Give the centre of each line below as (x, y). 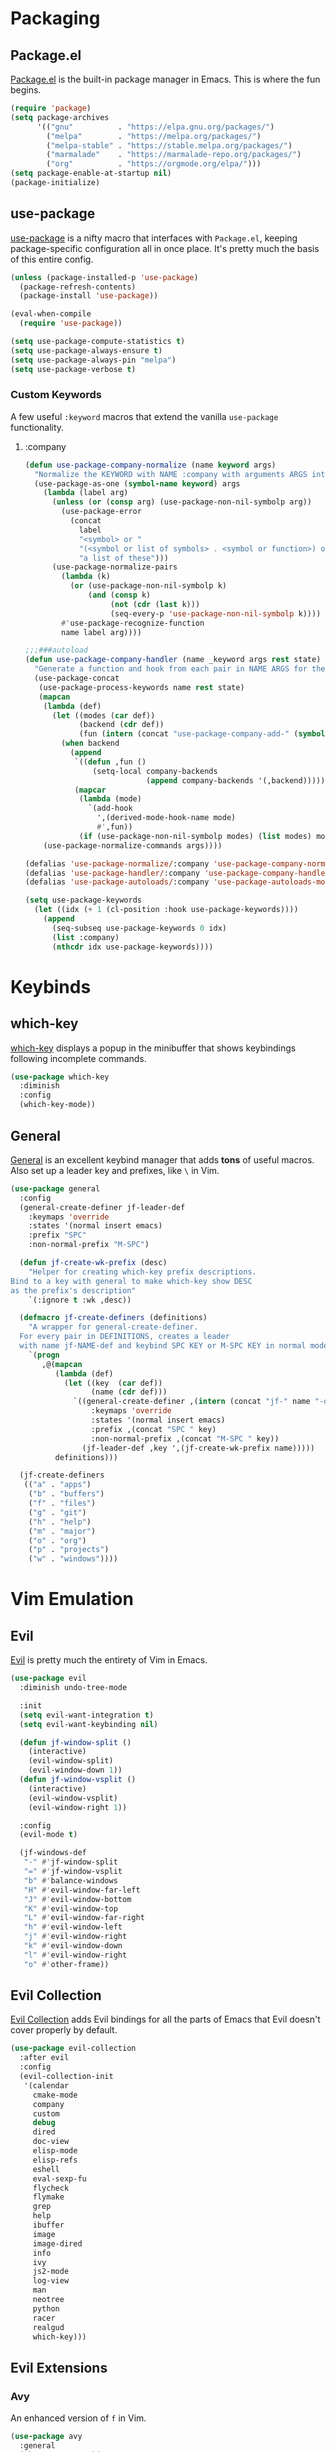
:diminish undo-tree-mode (73, 1688)
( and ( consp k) (120, 595)
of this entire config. (52, 259)
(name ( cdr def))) (129, 1392)
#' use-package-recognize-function (133, 623)
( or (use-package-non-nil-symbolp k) (148, 586)
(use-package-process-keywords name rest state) (141, 687)
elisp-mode (55, 2151)
